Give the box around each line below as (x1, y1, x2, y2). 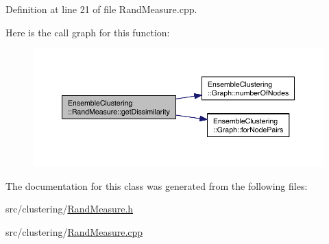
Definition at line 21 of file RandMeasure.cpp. (5, 2, 197, 16)
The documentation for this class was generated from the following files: (5, 178, 308, 193)
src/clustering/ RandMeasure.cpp (5, 224, 143, 239)
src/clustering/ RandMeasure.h (5, 202, 134, 216)
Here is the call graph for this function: (5, 25, 170, 39)
